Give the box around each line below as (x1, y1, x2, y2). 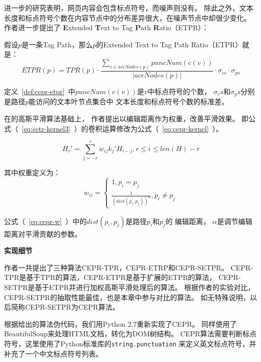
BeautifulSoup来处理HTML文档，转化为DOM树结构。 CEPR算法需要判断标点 (4, 328, 257, 339)
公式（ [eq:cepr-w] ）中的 (4, 215, 87, 226)
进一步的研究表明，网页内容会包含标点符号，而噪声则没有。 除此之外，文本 (4, 3, 253, 13)
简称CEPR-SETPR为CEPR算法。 (11, 302, 119, 312)
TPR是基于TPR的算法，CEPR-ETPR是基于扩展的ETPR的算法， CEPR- (4, 272, 241, 282)
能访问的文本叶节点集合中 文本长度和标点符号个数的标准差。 (29, 96, 229, 107)
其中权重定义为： (4, 167, 60, 178)
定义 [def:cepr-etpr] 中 (4, 86, 76, 96)
